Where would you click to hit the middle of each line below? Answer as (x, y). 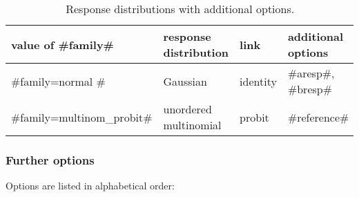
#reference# (318, 117)
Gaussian (185, 81)
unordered (187, 109)
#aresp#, (311, 73)
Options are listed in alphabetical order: (90, 186)
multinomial (192, 125)
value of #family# (62, 44)
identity (258, 81)
